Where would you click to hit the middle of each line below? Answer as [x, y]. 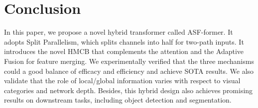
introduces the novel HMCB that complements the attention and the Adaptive [124, 51]
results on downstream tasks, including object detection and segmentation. [118, 100]
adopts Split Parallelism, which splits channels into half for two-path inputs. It [124, 41]
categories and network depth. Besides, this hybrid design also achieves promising [129, 90]
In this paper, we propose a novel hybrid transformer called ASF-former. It [119, 32]
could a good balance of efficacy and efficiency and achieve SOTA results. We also [129, 71]
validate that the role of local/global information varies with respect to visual [122, 81]
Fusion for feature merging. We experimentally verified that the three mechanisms [129, 61]
